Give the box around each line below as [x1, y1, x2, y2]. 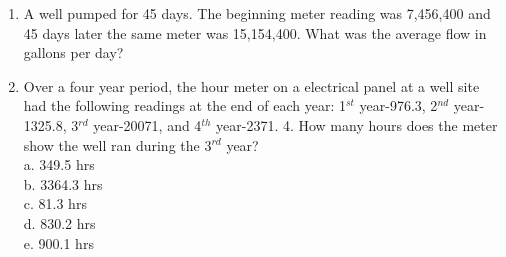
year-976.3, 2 [359, 95, 438, 116]
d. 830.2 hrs [23, 212, 96, 233]
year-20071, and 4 [93, 114, 202, 135]
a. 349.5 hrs [23, 154, 95, 175]
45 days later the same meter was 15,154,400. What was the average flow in [23, 22, 487, 43]
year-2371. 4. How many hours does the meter [216, 114, 498, 135]
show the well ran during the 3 [23, 134, 212, 155]
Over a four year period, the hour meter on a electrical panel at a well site [23, 75, 480, 96]
